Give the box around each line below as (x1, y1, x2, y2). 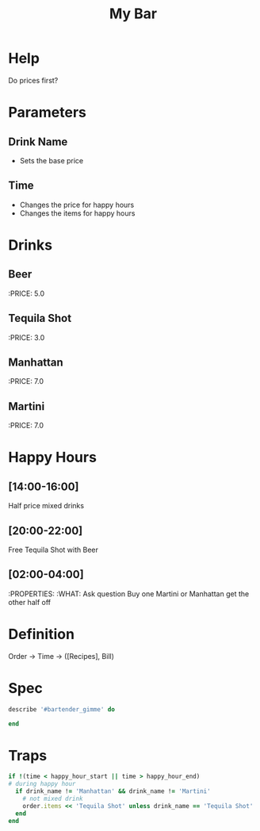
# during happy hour (8, 780, 77, 788)
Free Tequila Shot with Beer (8, 545, 99, 554)
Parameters (8, 104, 87, 121)
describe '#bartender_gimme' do (8, 705, 115, 714)
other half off (8, 597, 52, 607)
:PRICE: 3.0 (8, 332, 45, 342)
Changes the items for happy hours (19, 208, 136, 218)
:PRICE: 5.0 (8, 289, 45, 298)
